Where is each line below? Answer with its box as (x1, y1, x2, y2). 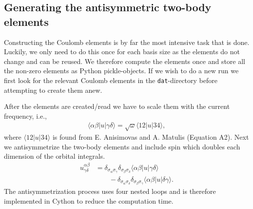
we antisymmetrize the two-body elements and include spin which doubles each (4, 141, 240, 151)
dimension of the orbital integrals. (4, 151, 105, 161)
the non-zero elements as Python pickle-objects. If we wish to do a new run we (4, 65, 239, 76)
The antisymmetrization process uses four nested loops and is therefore (4, 186, 216, 196)
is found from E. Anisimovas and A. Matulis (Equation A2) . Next (52, 132, 249, 142)
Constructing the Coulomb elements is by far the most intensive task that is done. (4, 37, 250, 47)
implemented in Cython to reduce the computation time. (4, 195, 174, 206)
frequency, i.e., (4, 110, 47, 121)
